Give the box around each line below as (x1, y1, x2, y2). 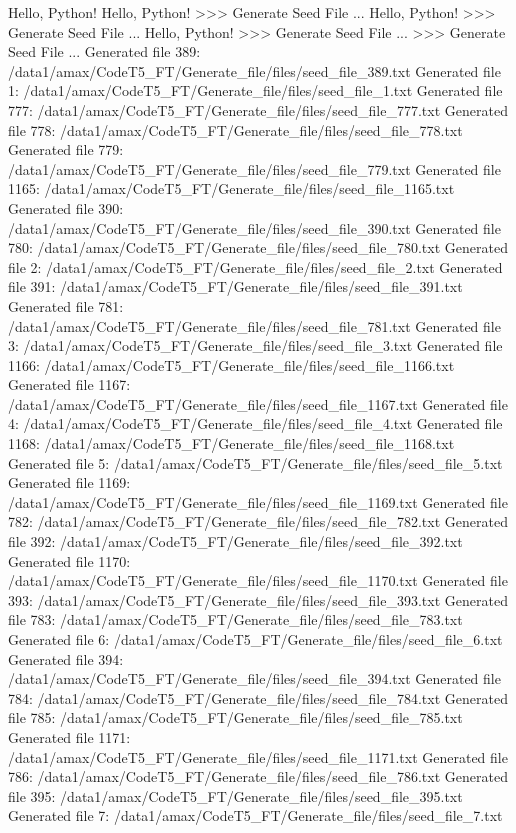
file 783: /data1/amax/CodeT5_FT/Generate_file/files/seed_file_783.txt (8, 609, 463, 630)
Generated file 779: (8, 139, 124, 160)
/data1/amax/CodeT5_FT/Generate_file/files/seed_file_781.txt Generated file (8, 315, 501, 336)
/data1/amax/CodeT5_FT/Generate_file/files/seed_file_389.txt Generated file (8, 60, 501, 81)
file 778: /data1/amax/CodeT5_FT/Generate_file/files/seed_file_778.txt (8, 119, 463, 140)
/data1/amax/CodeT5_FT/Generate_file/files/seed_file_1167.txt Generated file (8, 393, 508, 414)
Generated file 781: (8, 295, 124, 316)
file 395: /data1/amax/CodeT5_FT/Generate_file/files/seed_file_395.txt (8, 785, 463, 806)
